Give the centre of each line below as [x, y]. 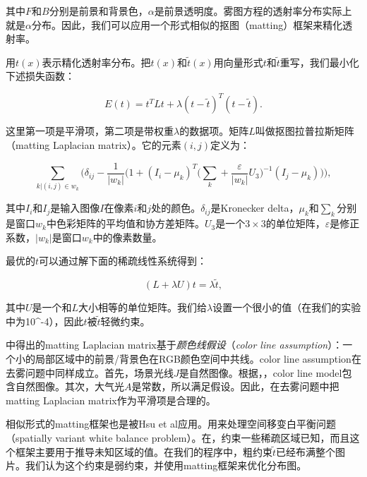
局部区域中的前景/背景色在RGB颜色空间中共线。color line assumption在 [198, 359]
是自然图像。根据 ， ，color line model [260, 372]
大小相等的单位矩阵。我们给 [143, 307]
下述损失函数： [40, 76]
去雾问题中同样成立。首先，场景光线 [90, 372]
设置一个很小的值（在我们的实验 [287, 307]
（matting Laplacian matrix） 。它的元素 [94, 145]
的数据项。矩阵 [214, 131]
